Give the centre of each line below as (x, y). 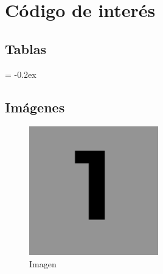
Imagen (43, 263)
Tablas (26, 48)
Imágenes (35, 107)
